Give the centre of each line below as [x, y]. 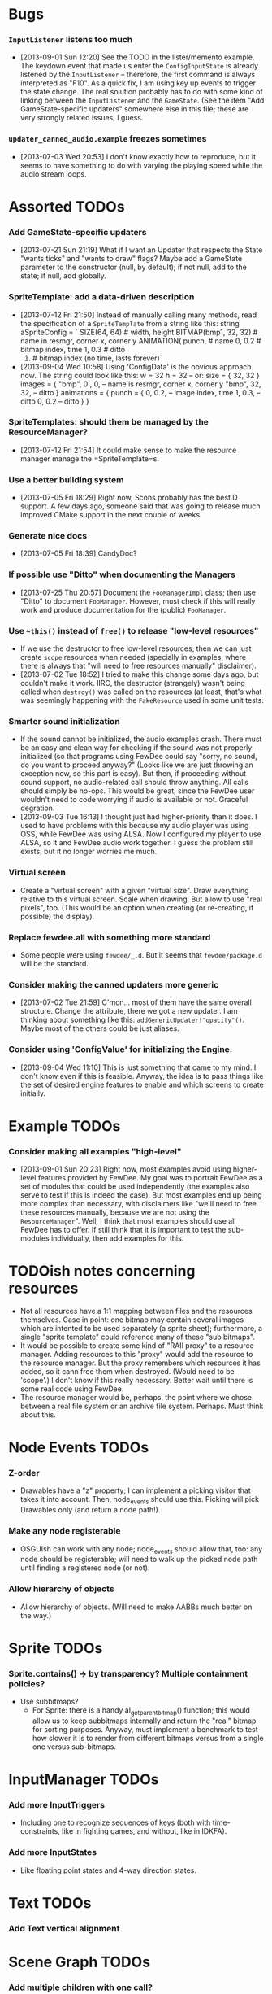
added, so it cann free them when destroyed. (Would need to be [127, 1371]
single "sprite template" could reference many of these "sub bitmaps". [138, 1337]
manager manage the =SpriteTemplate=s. [90, 458]
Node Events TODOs [79, 1448]
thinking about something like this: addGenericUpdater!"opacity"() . [132, 1020]
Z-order [24, 1473]
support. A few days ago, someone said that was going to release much [140, 506]
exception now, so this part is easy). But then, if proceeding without [133, 774]
